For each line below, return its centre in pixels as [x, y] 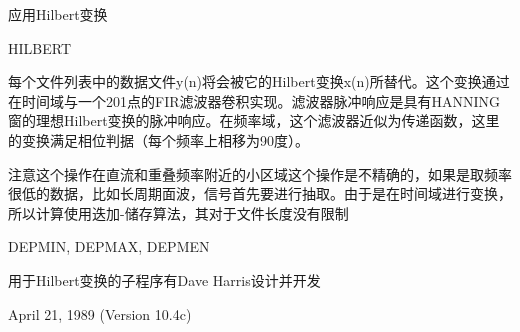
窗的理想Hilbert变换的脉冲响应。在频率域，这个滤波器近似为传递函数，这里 [254, 120]
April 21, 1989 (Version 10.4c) [100, 313]
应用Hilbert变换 [58, 14]
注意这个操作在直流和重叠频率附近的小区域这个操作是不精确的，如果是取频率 [260, 173]
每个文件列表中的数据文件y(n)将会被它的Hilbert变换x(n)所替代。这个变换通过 [259, 81]
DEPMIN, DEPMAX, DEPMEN [109, 246]
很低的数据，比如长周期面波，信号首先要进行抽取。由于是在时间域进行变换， [260, 193]
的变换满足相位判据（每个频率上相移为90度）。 [158, 139]
